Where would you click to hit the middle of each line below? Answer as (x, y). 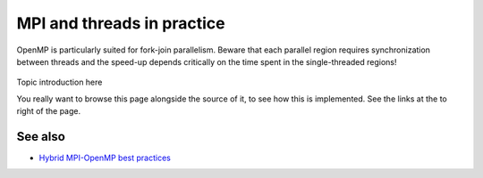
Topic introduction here (59, 82)
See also (41, 137)
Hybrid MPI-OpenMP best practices (105, 158)
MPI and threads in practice (121, 23)
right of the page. (49, 111)
